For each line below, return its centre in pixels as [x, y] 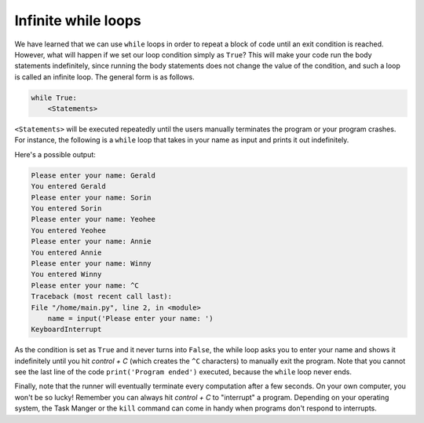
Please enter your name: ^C [85, 285]
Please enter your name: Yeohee [93, 219]
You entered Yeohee [68, 230]
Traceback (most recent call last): [102, 296]
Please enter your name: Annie [91, 241]
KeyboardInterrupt [66, 329]
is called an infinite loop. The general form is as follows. [105, 77]
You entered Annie [66, 252]
